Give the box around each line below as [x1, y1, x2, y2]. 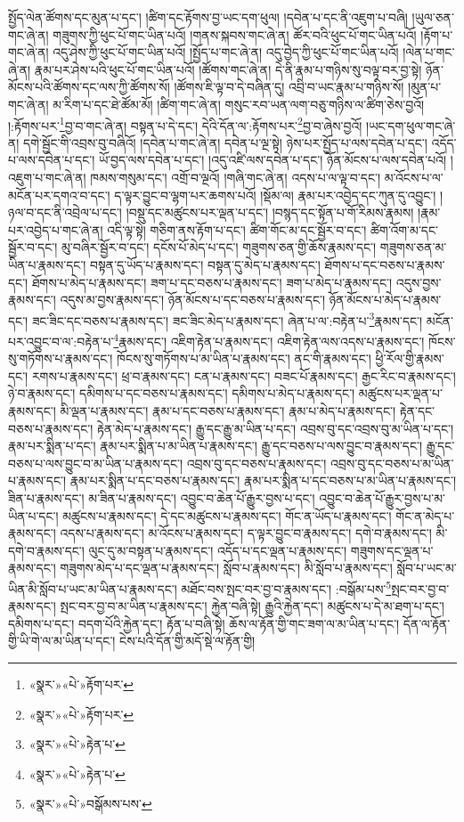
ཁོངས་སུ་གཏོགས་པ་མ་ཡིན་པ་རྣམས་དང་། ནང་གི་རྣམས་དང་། [117, 349, 371, 368]
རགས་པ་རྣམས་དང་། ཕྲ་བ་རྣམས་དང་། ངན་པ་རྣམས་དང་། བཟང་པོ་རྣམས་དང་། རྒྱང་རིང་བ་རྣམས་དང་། [31, 366, 456, 385]
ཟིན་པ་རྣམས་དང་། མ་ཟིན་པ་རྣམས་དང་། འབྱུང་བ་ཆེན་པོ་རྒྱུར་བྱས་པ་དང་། [8, 489, 315, 507]
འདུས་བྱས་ [395, 273, 442, 291]
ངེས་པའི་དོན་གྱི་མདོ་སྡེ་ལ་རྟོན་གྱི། [119, 631, 256, 650]
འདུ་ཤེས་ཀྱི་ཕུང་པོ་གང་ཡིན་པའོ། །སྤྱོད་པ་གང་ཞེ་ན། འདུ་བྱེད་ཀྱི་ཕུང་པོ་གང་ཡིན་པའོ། [53, 43, 399, 61]
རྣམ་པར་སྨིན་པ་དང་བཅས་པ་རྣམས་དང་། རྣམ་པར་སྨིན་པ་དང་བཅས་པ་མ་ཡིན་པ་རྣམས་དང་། [69, 471, 456, 490]
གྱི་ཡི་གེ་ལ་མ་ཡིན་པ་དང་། [8, 631, 116, 650]
